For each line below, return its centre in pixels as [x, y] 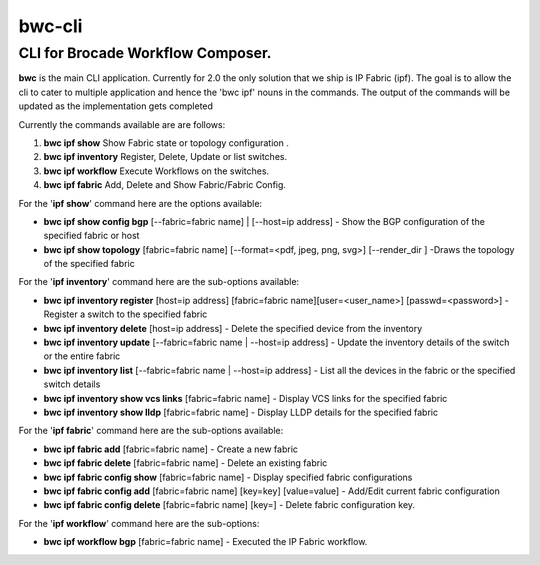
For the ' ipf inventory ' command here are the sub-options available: [159, 282]
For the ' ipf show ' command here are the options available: [140, 203]
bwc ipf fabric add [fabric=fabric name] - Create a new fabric [171, 449]
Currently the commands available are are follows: [122, 124]
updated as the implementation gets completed [116, 106]
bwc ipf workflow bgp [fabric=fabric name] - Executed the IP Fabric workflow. [205, 542]
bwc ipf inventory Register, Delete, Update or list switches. [165, 157]
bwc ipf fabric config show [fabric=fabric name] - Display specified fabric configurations [228, 477]
